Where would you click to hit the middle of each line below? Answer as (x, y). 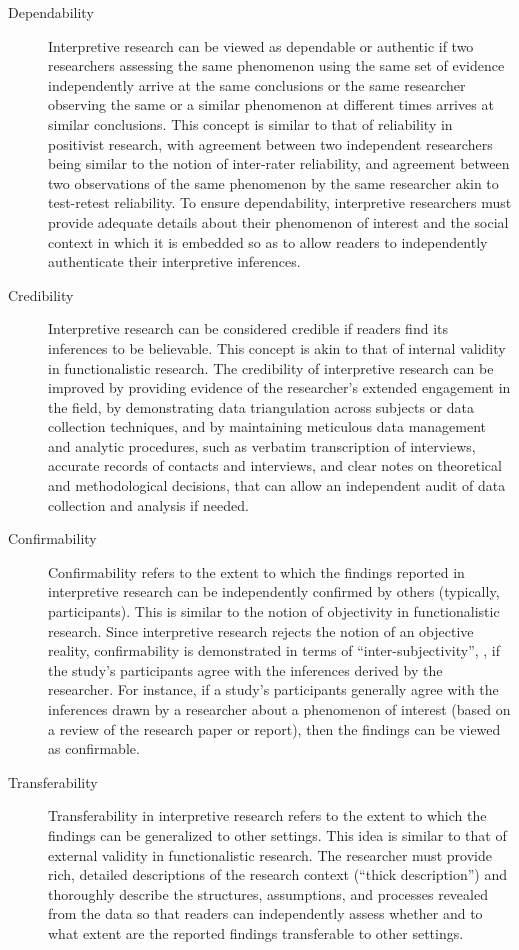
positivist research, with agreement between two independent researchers (270, 143)
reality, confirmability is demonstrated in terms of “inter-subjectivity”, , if (274, 650)
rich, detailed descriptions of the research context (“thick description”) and (278, 874)
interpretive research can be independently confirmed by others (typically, (274, 591)
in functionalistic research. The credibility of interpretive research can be (271, 367)
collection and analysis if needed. (148, 504)
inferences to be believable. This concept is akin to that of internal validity (277, 347)
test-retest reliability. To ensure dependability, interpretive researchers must (280, 202)
